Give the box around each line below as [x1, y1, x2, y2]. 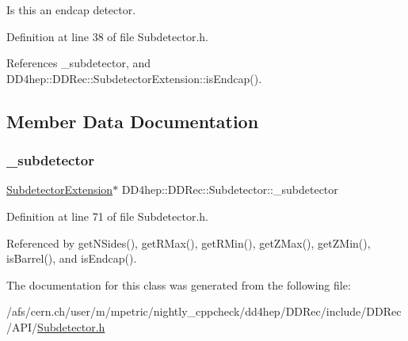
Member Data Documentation [6, 108, 259, 133]
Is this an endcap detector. [6, 2, 136, 17]
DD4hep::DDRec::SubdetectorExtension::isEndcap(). [6, 70, 262, 86]
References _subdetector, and [6, 55, 151, 71]
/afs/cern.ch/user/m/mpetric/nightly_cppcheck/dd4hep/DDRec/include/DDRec [6, 303, 402, 320]
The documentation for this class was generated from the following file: [6, 276, 351, 293]
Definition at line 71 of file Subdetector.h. [6, 207, 208, 224]
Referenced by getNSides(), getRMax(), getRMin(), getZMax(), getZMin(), [6, 234, 371, 251]
